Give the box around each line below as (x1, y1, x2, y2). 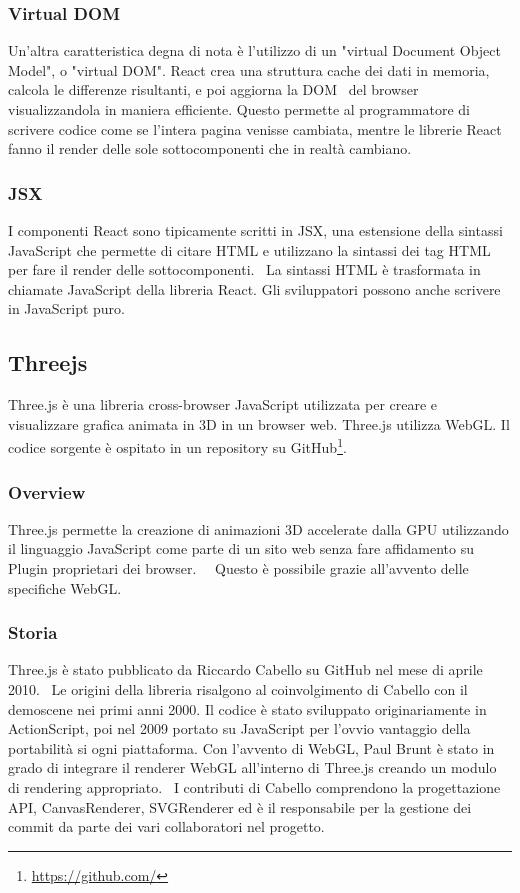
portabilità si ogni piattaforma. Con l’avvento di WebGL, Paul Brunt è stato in (8, 737, 495, 758)
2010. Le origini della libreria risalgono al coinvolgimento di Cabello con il (8, 679, 468, 700)
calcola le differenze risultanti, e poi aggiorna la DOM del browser (8, 79, 419, 100)
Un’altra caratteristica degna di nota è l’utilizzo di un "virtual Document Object (8, 40, 501, 61)
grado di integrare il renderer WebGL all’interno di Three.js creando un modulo (8, 757, 497, 778)
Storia (8, 620, 58, 645)
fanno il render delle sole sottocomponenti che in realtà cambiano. (8, 138, 412, 159)
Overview (8, 479, 86, 504)
